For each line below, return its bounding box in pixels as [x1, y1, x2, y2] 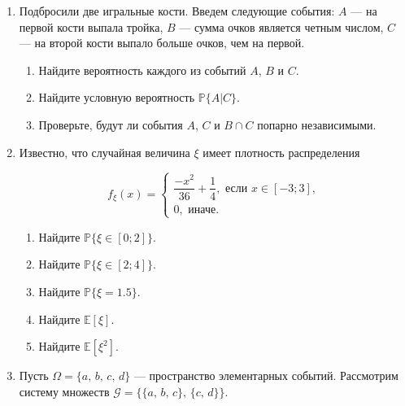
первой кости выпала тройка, [19, 18, 163, 35]
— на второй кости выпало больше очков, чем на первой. [19, 34, 305, 51]
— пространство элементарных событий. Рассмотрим [133, 367, 398, 384]
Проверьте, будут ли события [38, 116, 183, 133]
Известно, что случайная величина [19, 143, 190, 160]
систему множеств [19, 382, 110, 399]
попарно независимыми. [257, 116, 377, 133]
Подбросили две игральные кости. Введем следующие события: [19, 2, 335, 19]
